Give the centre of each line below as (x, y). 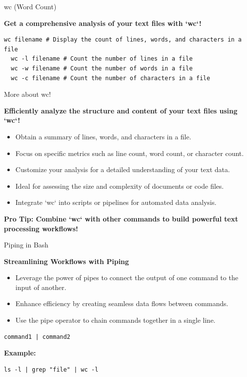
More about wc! (28, 94)
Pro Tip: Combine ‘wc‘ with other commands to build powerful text (121, 218)
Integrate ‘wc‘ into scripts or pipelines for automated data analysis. (116, 202)
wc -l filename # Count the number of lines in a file (102, 59)
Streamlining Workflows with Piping (67, 261)
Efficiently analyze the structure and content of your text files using (121, 110)
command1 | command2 (37, 337)
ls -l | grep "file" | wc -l (51, 369)
